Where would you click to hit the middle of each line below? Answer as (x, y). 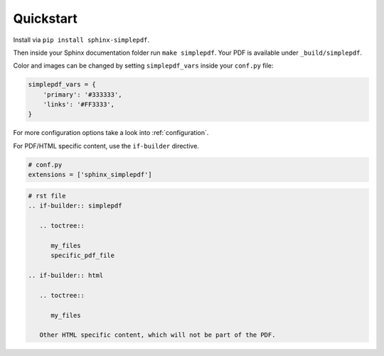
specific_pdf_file (83, 255)
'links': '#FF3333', (79, 104)
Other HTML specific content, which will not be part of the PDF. (158, 335)
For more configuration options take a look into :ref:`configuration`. (111, 133)
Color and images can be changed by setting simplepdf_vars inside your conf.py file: (143, 66)
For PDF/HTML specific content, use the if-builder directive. (106, 146)
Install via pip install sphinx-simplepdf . (81, 40)
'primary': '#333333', (82, 95)
